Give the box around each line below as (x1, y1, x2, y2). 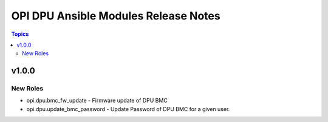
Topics (11, 30, 29, 38)
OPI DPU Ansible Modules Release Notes (11, 9, 221, 22)
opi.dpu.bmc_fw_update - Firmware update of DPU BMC (26, 97, 168, 104)
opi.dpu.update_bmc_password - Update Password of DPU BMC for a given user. (26, 105, 230, 112)
